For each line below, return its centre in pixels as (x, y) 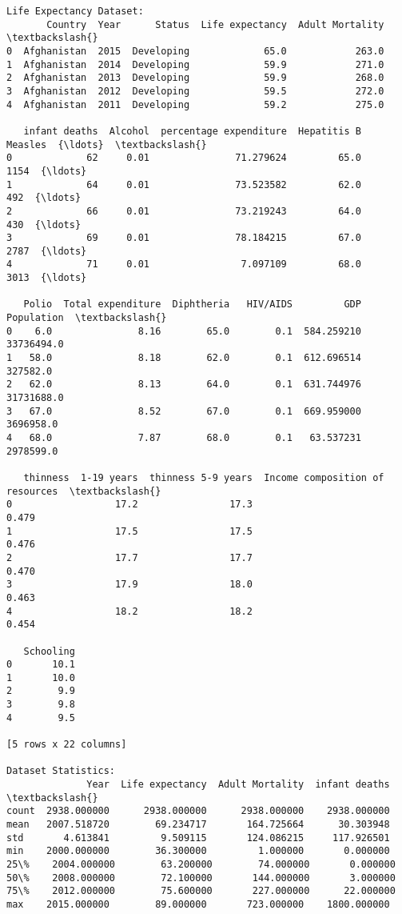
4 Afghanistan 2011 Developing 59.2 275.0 (195, 104)
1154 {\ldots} (47, 171)
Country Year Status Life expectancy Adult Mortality (215, 24)
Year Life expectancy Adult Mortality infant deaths (238, 785)
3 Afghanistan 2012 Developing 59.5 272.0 (195, 91)
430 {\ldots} (44, 224)
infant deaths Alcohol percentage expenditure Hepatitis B (192, 131)
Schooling (49, 651)
